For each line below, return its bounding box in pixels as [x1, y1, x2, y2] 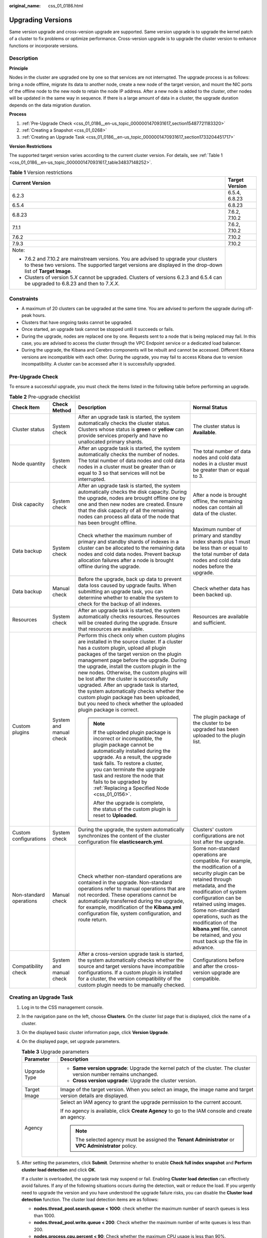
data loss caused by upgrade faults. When [78, 582, 177, 589]
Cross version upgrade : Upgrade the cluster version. [72, 1077, 197, 1084]
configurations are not [193, 832, 245, 839]
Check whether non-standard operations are [78, 873, 182, 880]
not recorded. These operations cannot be [78, 891, 177, 898]
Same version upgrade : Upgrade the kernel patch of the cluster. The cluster [72, 1065, 251, 1072]
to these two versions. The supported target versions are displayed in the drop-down [24, 261, 222, 268]
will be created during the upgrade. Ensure [78, 619, 178, 626]
